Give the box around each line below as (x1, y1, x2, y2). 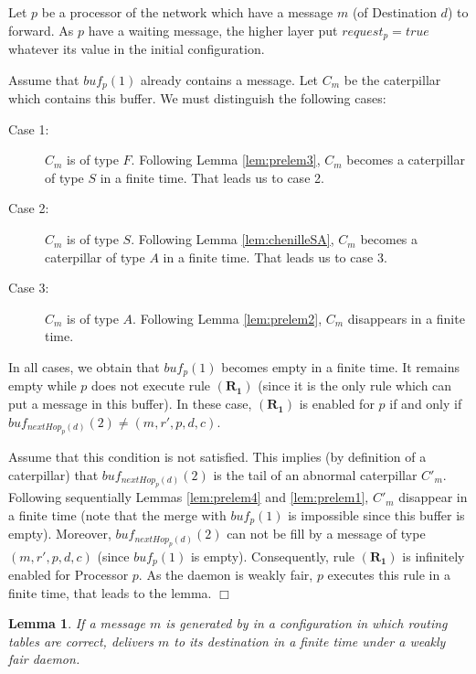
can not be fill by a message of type (227, 524, 426, 543)
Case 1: (8, 119, 49, 138)
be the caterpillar (344, 70, 441, 89)
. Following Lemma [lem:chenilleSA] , (131, 230, 334, 249)
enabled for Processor (8, 564, 129, 583)
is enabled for (299, 394, 375, 413)
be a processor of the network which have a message (41, 3, 333, 21)
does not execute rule (91, 376, 211, 395)
